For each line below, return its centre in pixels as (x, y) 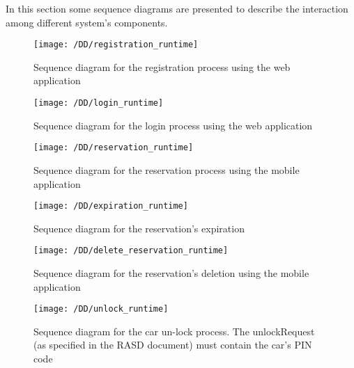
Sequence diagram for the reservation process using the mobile (167, 169)
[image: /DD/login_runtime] (99, 103)
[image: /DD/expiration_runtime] (111, 206)
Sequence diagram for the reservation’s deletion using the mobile (171, 273)
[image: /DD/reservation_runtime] (114, 148)
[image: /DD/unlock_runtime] (101, 309)
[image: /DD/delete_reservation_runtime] (131, 251)
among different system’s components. (87, 22)
